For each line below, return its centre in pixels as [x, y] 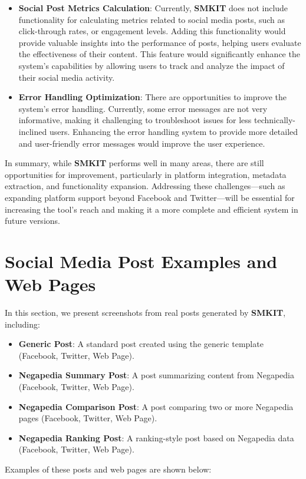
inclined [33, 131]
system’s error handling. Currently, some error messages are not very [143, 108]
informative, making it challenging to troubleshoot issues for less [135, 120]
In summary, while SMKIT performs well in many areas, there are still [134, 163]
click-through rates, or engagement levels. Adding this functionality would [152, 31]
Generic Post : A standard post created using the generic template [141, 344]
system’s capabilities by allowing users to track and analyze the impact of [152, 65]
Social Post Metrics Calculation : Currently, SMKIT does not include [153, 8]
